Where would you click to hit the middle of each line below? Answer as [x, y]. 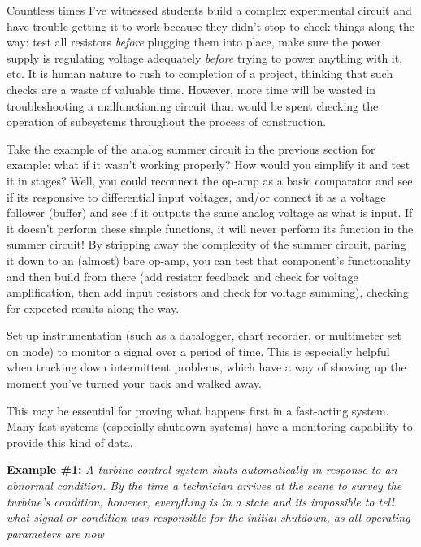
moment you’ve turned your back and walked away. [134, 383]
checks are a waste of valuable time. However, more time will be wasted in [191, 89]
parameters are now [55, 533]
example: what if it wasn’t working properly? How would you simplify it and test [208, 165]
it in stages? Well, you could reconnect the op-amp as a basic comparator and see [210, 180]
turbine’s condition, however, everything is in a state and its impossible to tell [200, 501]
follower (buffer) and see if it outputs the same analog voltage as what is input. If [210, 213]
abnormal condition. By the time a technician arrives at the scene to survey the [204, 486]
